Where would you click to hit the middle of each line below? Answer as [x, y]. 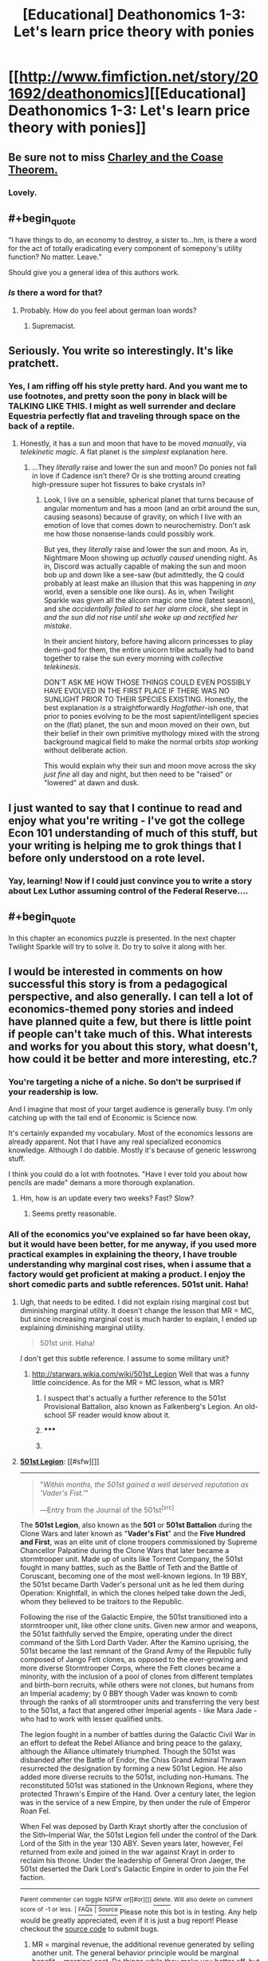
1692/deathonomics [77, 94]
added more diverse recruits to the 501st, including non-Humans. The [134, 1777]
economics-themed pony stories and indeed [121, 1009]
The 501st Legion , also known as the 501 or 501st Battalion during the [136, 1525]
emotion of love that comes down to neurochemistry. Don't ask [147, 525]
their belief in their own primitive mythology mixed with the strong [152, 733]
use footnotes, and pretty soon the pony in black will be [118, 396]
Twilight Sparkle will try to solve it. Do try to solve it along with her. [118, 946]
